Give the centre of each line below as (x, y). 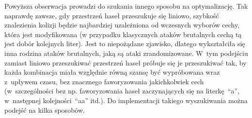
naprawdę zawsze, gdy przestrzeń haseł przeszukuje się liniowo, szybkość (112, 15)
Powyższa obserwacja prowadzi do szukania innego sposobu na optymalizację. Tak (126, 6)
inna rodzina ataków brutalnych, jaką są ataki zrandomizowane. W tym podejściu (126, 53)
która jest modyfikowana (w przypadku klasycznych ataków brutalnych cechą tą (123, 34)
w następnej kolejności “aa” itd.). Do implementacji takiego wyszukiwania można (126, 100)
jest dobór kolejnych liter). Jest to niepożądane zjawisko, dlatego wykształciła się (125, 44)
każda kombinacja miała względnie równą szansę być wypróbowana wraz (112, 72)
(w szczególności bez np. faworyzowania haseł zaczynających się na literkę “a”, (122, 91)
